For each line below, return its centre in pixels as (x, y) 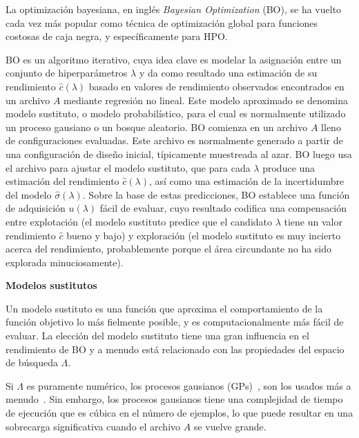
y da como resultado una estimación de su (228, 73)
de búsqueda (32, 362)
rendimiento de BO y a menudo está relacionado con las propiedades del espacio (175, 349)
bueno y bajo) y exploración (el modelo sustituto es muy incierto (204, 235)
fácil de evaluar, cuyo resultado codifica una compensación (223, 208)
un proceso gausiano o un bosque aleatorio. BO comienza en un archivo (157, 127)
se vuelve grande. (230, 426)
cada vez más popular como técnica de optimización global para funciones (162, 22)
